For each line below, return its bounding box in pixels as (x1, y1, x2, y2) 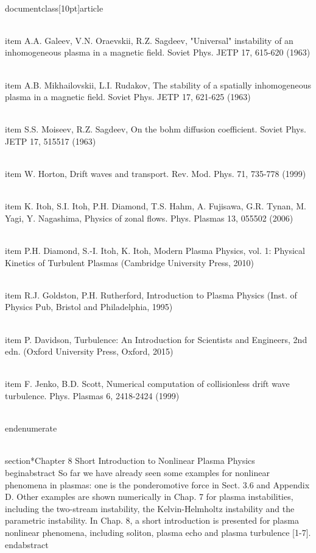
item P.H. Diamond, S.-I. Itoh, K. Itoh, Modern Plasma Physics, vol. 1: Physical (5, 244, 305, 257)
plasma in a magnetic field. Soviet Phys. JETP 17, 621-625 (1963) (5, 90, 251, 103)
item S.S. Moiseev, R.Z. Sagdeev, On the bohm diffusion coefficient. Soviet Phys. (5, 123, 306, 136)
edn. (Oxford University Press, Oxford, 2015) (5, 345, 174, 358)
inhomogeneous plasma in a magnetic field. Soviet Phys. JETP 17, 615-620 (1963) (5, 46, 311, 59)
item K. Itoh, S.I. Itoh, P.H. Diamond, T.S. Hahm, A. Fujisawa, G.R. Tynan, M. (5, 200, 306, 212)
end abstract (5, 538, 49, 551)
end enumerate (5, 422, 57, 435)
